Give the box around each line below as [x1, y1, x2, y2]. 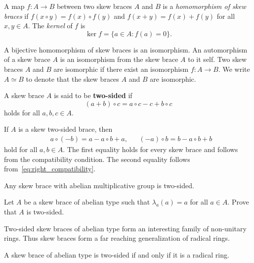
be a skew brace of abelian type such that [24, 197, 150, 207]
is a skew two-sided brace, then [18, 124, 113, 134]
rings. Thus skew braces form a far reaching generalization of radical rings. [4, 233, 230, 243]
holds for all [4, 107, 40, 117]
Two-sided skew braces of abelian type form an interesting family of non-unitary [4, 223, 247, 233]
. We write [218, 63, 250, 74]
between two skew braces [56, 1, 132, 11]
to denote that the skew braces [26, 73, 119, 84]
